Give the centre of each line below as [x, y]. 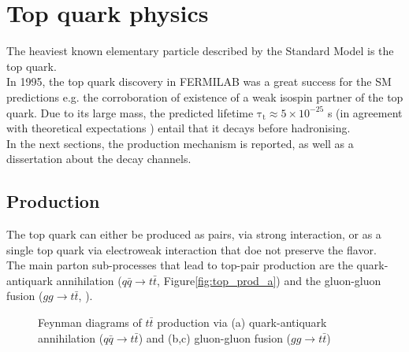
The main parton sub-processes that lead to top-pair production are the [180, 265]
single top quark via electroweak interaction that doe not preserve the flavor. [191, 249]
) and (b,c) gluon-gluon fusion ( [215, 337]
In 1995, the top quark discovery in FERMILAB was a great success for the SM [199, 82]
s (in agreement [365, 112]
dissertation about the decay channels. [99, 159]
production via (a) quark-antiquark [242, 322]
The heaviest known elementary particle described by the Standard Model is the [200, 51]
